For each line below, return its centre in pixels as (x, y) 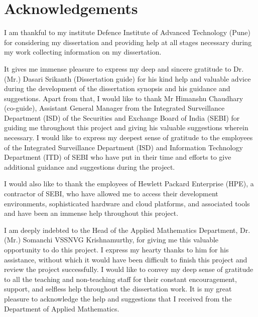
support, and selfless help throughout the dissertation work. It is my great (118, 289)
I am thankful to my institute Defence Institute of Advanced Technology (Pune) (127, 32)
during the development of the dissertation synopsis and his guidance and (117, 88)
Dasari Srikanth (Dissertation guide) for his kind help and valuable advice (137, 78)
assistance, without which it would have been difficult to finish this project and (126, 259)
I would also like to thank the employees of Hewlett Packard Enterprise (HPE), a (129, 184)
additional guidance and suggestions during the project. (90, 167)
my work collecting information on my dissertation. (83, 52)
